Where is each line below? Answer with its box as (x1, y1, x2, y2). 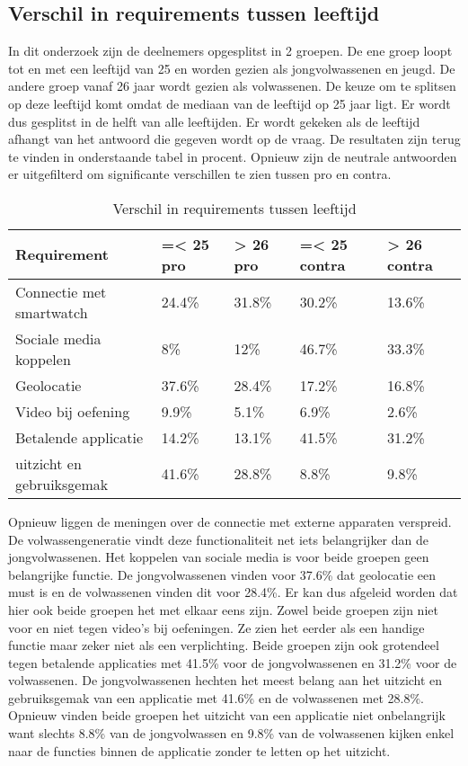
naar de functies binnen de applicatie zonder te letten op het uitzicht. (8, 741, 391, 760)
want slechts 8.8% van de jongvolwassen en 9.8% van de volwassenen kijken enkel (8, 724, 455, 743)
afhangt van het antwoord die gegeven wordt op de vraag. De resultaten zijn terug (8, 129, 461, 148)
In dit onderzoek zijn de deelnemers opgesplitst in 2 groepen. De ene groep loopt (8, 41, 453, 60)
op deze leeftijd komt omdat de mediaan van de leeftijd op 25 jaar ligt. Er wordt (8, 94, 451, 112)
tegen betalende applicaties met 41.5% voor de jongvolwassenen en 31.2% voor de (8, 653, 457, 672)
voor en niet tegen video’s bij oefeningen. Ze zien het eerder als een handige (8, 618, 425, 637)
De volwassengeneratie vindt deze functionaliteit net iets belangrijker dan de (8, 530, 428, 548)
